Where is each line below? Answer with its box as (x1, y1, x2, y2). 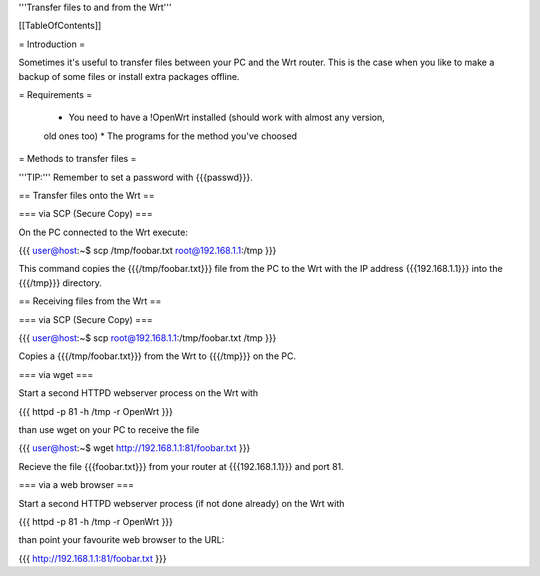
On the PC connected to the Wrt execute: (18, 226, 189, 238)
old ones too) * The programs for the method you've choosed (43, 130, 298, 142)
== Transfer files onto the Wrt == (18, 189, 155, 201)
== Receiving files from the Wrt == (18, 295, 162, 307)
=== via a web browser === (18, 479, 135, 491)
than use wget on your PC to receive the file (18, 423, 200, 435)
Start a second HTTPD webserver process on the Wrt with (18, 387, 259, 399)
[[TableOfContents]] (18, 20, 102, 32)
